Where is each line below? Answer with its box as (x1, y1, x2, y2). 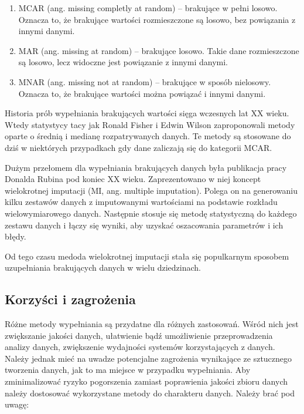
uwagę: (5, 398, 29, 410)
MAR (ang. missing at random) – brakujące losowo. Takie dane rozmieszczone (18, 44, 299, 56)
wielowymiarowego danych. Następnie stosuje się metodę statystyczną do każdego (5, 207, 297, 219)
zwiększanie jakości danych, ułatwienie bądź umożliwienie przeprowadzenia (5, 329, 273, 341)
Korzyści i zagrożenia (5, 290, 136, 308)
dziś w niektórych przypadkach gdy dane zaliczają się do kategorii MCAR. (5, 141, 272, 153)
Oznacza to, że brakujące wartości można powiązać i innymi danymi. (18, 87, 266, 99)
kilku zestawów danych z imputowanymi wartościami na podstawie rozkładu (5, 196, 278, 208)
